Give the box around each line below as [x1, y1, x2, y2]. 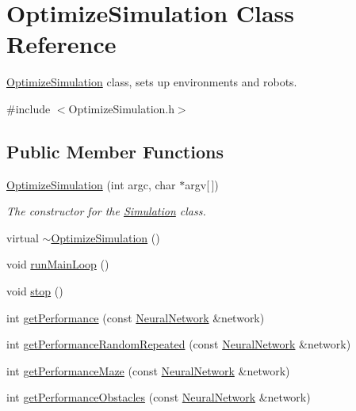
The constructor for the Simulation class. [6, 203, 206, 219]
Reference [6, 28, 117, 60]
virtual [6, 229, 39, 245]
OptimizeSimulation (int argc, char [6, 176, 176, 192]
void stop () [6, 283, 63, 299]
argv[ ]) [185, 176, 219, 192]
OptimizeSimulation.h [68, 100, 174, 116]
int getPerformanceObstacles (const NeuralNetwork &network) [6, 389, 311, 405]
